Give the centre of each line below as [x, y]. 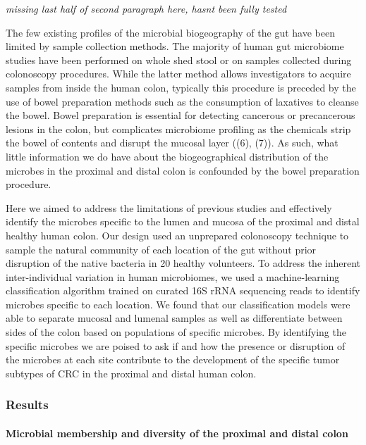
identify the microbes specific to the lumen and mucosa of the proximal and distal [183, 221]
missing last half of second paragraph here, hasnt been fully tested [146, 8]
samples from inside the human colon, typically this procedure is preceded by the [181, 87]
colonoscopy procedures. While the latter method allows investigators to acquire [178, 74]
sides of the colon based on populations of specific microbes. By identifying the [176, 332]
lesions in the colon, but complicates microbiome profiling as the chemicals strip [178, 129]
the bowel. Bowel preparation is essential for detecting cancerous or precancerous [181, 115]
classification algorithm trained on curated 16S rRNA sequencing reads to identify [183, 290]
